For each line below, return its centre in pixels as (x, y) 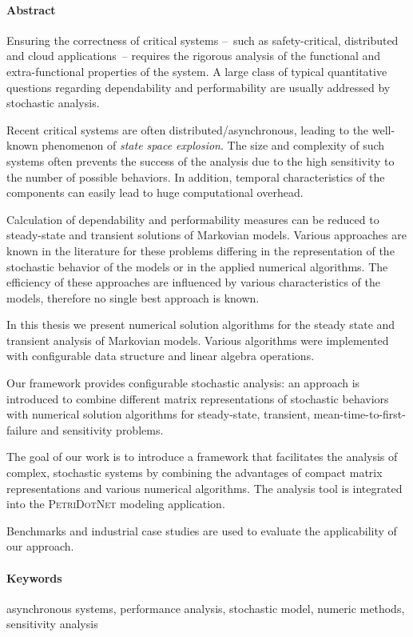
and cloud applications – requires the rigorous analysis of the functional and (194, 56)
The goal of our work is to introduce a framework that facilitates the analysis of (202, 457)
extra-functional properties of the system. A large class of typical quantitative (197, 71)
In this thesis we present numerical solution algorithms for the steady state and (201, 325)
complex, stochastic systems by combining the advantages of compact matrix (195, 473)
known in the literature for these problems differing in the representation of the (201, 250)
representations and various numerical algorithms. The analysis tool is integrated (205, 488)
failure (22, 429)
